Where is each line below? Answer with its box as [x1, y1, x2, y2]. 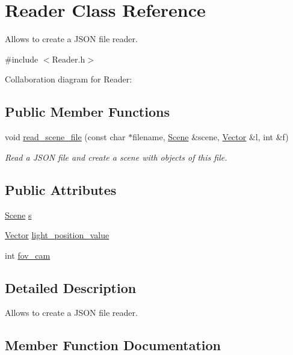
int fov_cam [5, 248, 51, 261]
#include [5, 52, 39, 65]
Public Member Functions [5, 102, 170, 121]
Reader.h [52, 52, 85, 65]
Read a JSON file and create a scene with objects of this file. [5, 150, 227, 163]
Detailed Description [5, 278, 137, 297]
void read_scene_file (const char [5, 131, 126, 143]
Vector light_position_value [5, 229, 109, 241]
